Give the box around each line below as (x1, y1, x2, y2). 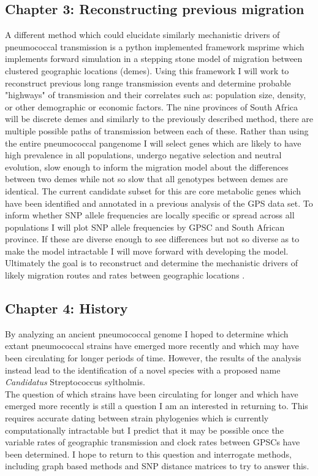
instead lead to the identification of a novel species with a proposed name (5, 363, 281, 376)
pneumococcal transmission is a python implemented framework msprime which (5, 40, 305, 53)
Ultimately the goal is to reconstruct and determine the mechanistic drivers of (5, 256, 298, 269)
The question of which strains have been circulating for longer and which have (5, 387, 298, 400)
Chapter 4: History (5, 299, 128, 318)
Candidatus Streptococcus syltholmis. (5, 375, 145, 388)
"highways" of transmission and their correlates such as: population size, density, (5, 88, 306, 101)
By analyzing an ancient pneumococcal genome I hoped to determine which (5, 327, 289, 340)
